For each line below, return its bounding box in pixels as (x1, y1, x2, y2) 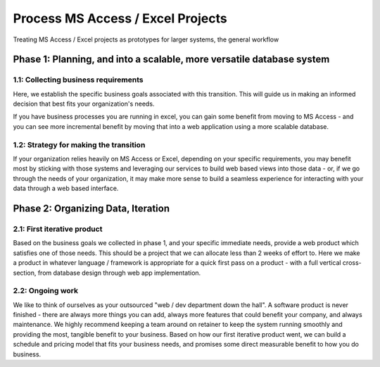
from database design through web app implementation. (37, 268, 201, 277)
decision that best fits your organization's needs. (13, 99, 155, 108)
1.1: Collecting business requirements (13, 75, 144, 85)
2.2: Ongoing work (13, 286, 79, 296)
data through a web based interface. (13, 184, 119, 193)
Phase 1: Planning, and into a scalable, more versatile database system (13, 54, 330, 66)
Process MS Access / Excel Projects (13, 11, 228, 26)
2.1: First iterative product (13, 224, 103, 234)
